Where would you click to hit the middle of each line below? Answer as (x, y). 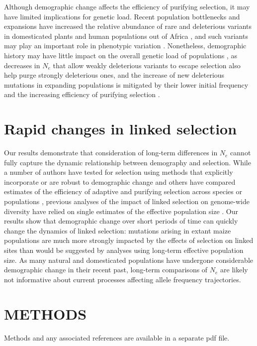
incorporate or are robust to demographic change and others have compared (120, 181)
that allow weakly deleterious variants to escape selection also (147, 65)
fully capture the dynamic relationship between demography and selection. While (128, 162)
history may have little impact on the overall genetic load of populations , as (121, 55)
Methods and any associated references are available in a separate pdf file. (117, 337)
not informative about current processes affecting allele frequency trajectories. (123, 279)
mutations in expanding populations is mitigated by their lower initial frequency (126, 84)
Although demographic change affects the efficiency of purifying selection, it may (127, 6)
